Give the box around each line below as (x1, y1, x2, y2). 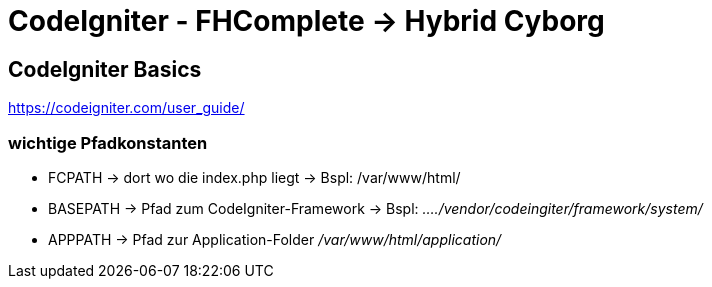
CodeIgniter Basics (8, 56, 202, 82)
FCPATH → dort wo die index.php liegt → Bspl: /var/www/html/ (48, 168, 461, 186)
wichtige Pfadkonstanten (8, 132, 208, 153)
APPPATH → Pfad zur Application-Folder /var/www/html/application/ (48, 230, 502, 248)
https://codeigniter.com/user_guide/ (8, 99, 245, 117)
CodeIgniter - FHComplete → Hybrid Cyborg (8, 4, 605, 38)
